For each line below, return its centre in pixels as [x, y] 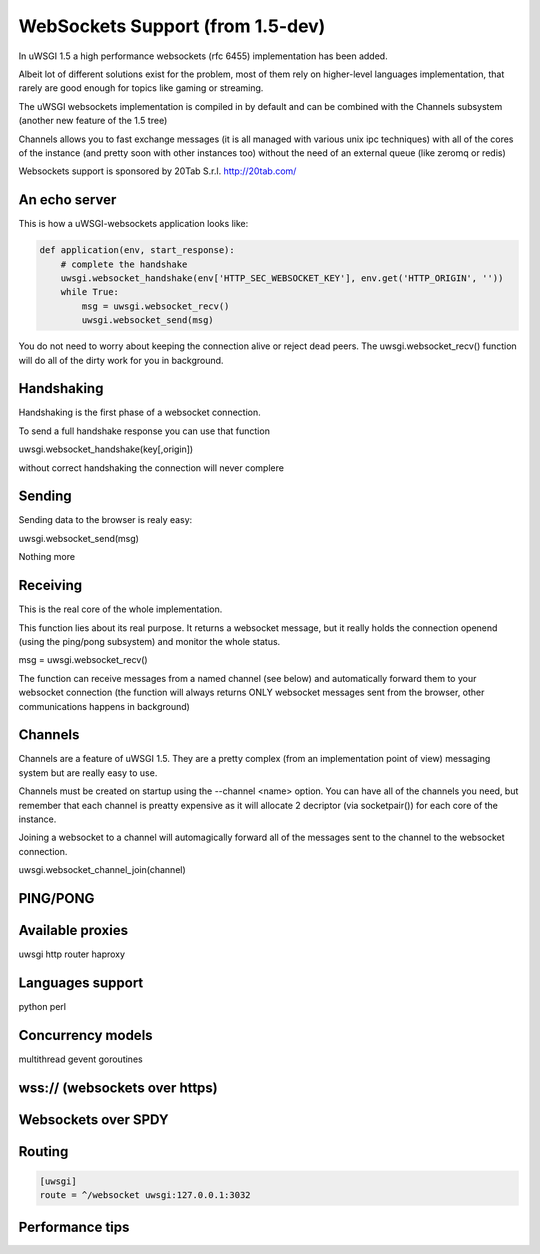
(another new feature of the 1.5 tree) [93, 121]
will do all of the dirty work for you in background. [121, 360]
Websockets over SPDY [93, 1119]
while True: [90, 292]
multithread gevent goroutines [81, 1059]
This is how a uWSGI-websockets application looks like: [133, 224]
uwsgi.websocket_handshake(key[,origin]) [106, 449]
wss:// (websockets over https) [118, 1087]
